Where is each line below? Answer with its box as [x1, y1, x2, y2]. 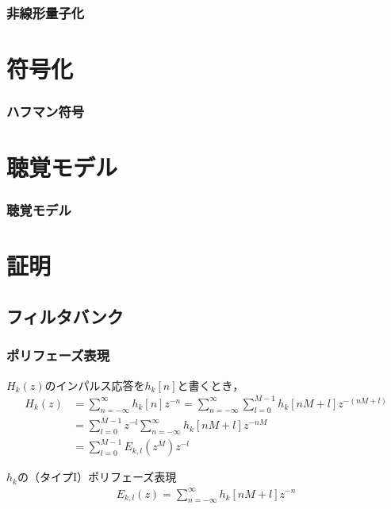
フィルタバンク [6, 304, 124, 329]
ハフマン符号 [6, 102, 85, 121]
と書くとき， [177, 376, 244, 393]
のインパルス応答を [44, 376, 145, 393]
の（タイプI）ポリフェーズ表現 [17, 469, 177, 485]
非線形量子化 [6, 2, 85, 22]
